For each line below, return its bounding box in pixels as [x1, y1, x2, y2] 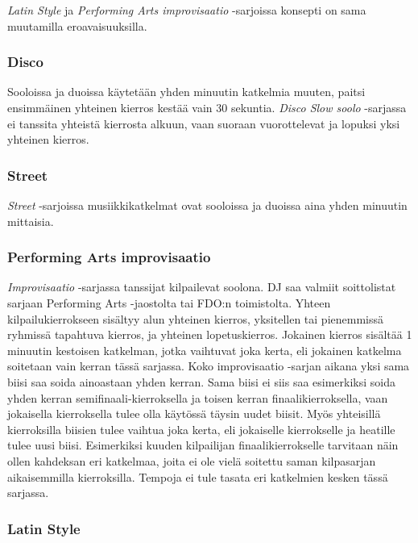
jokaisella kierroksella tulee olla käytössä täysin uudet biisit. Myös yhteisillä [7, 405, 381, 422]
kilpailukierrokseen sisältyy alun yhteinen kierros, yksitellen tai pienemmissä [7, 310, 383, 327]
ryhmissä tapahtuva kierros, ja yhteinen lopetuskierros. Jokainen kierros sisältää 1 [7, 326, 412, 343]
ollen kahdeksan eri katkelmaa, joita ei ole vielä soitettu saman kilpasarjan [7, 452, 376, 469]
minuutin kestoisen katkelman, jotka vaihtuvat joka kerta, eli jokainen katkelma [7, 341, 402, 358]
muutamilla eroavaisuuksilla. [7, 17, 147, 34]
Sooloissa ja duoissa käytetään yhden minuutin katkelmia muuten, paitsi [7, 83, 366, 100]
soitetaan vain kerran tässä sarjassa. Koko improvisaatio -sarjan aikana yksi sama [7, 357, 410, 374]
